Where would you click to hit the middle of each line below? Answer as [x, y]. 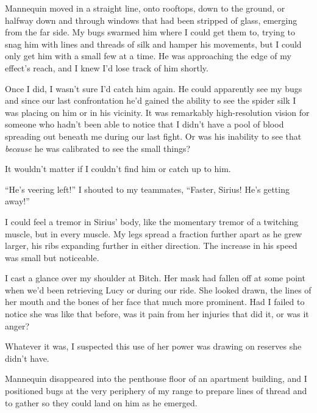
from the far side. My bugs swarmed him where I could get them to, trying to [150, 32]
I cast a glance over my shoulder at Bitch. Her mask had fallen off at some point [155, 278]
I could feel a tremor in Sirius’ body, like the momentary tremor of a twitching [152, 221]
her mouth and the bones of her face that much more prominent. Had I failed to [155, 302]
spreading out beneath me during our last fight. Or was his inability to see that [153, 136]
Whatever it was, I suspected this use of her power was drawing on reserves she [153, 346]
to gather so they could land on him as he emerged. [101, 402]
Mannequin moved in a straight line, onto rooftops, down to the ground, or [145, 8]
